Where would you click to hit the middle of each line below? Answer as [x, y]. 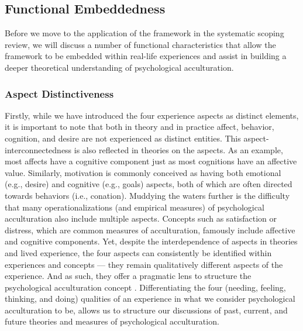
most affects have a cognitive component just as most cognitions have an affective [151, 161]
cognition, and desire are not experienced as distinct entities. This [123, 138]
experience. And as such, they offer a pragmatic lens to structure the [128, 276]
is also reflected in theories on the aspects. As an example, [178, 149]
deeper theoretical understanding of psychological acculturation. [119, 67]
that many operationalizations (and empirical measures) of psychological [135, 207]
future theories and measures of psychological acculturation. [112, 321]
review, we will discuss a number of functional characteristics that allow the [140, 44]
